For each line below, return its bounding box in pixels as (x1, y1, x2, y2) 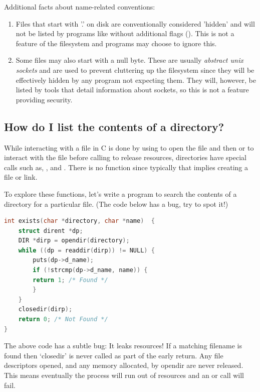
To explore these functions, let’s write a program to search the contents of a (4, 188, 237, 199)
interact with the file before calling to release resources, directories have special (4, 152, 246, 163)
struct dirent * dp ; (18, 227, 83, 234)
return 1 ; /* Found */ (33, 276, 108, 284)
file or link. (4, 172, 38, 182)
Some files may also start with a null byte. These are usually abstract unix (16, 55, 243, 65)
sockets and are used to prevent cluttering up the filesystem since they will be (16, 64, 254, 75)
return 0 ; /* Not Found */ (18, 316, 108, 323)
